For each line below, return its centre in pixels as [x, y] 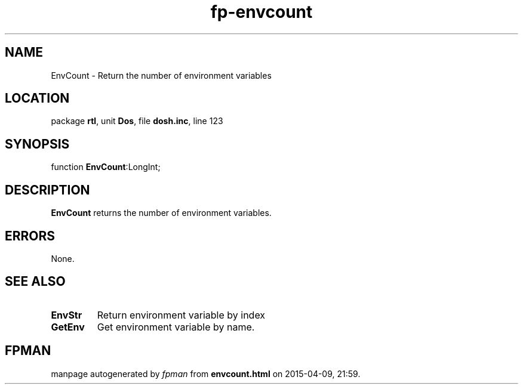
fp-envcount [261, 12]
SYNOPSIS [37, 144]
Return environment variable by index [181, 315]
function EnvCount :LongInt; [106, 167]
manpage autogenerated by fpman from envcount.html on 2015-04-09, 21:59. [206, 373]
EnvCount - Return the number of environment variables [161, 75]
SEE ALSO [35, 282]
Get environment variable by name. [176, 327]
